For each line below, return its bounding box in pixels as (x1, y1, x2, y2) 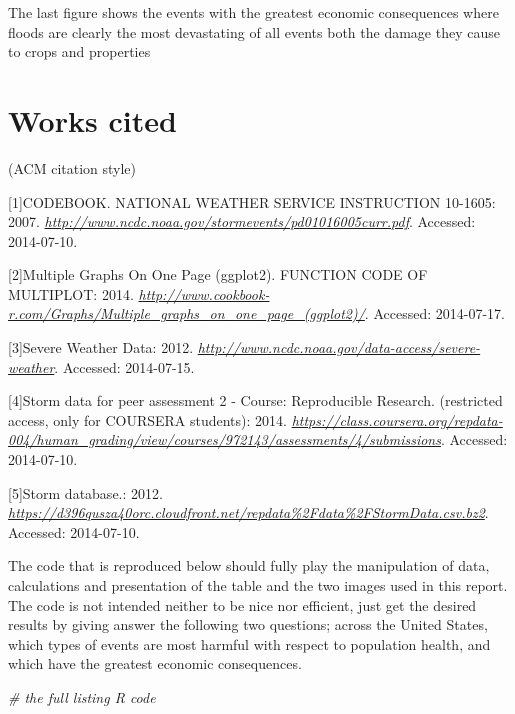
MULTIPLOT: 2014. (8, 283, 134, 304)
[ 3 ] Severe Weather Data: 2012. (8, 337, 194, 358)
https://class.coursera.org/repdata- (291, 409, 503, 430)
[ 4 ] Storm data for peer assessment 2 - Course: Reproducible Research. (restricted (8, 390, 503, 411)
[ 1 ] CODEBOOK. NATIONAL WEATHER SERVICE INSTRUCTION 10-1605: (8, 191, 496, 212)
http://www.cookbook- (138, 283, 270, 304)
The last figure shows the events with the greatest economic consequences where (8, 2, 499, 22)
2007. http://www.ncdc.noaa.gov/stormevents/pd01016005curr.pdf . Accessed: (8, 211, 476, 232)
